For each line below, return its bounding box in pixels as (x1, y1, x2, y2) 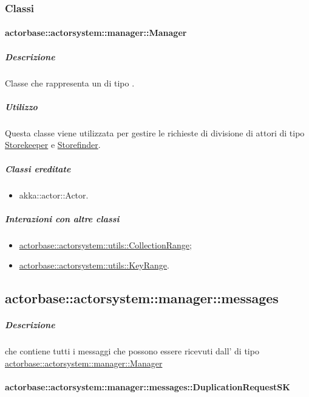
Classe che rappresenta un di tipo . (5, 76, 135, 89)
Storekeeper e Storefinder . (5, 138, 101, 151)
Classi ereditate (5, 162, 71, 175)
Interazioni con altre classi (5, 212, 120, 225)
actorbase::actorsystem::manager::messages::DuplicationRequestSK (5, 380, 290, 393)
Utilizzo (5, 100, 38, 113)
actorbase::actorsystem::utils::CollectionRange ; (19, 238, 192, 251)
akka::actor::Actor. (19, 188, 89, 201)
